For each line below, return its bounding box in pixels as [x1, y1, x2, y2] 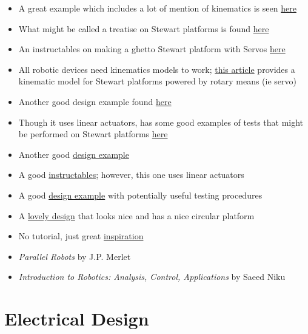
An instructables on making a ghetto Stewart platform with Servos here [18, 43, 286, 55]
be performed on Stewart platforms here [18, 128, 168, 140]
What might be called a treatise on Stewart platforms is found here [18, 22, 269, 35]
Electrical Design [4, 306, 149, 331]
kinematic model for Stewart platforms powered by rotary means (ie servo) [18, 75, 297, 87]
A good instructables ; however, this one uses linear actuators [18, 168, 244, 181]
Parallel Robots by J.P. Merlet [18, 250, 131, 262]
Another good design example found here [18, 95, 172, 107]
